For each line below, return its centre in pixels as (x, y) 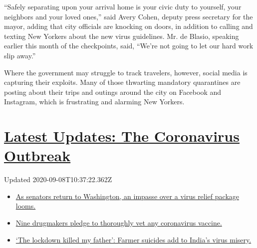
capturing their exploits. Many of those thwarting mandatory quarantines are (122, 82)
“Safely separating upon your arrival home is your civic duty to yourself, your (123, 6)
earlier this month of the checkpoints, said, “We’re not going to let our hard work (129, 46)
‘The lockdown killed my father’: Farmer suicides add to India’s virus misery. (133, 239)
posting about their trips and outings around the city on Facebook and (113, 92)
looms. (26, 206)
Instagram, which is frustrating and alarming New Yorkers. (94, 102)
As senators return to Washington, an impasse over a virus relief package (127, 196)
